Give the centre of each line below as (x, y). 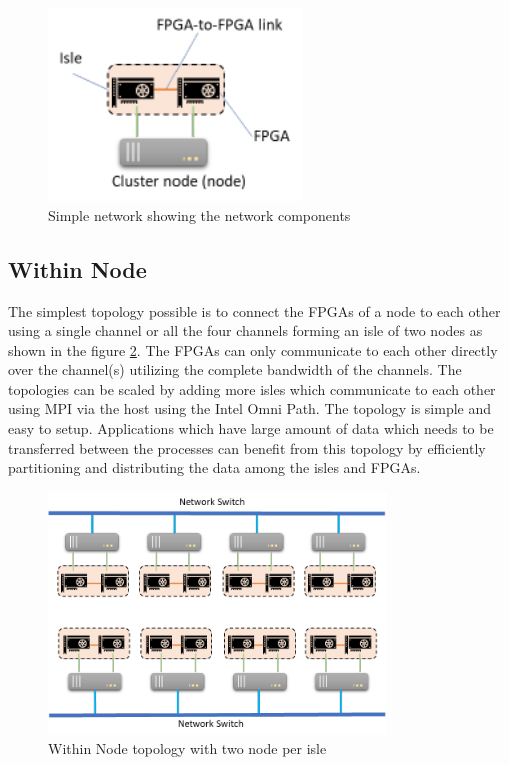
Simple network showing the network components (199, 214)
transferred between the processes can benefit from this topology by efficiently (247, 447)
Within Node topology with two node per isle (187, 748)
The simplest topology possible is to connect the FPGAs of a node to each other (254, 310)
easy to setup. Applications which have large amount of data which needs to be (251, 428)
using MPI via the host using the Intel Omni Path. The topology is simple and (250, 408)
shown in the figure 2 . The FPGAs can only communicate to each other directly (253, 349)
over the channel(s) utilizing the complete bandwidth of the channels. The (235, 369)
